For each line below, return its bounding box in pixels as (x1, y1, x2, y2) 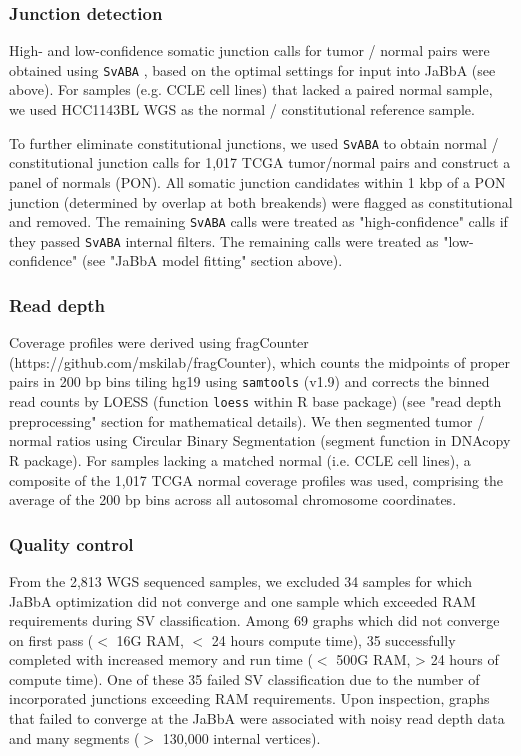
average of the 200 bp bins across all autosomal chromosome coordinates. (9, 489, 457, 510)
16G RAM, (116, 629, 184, 650)
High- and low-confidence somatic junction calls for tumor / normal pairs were (9, 40, 490, 61)
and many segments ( (9, 727, 140, 748)
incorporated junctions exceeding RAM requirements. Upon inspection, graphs (9, 688, 490, 709)
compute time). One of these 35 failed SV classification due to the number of (9, 668, 480, 689)
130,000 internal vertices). (162, 727, 321, 748)
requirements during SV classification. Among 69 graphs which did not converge (9, 610, 500, 631)
